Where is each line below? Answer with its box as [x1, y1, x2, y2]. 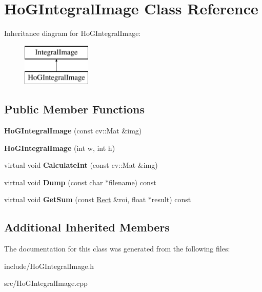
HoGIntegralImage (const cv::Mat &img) [4, 125, 142, 136]
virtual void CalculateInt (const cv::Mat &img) [4, 160, 158, 170]
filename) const [109, 177, 156, 187]
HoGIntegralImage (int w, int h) [4, 142, 115, 153]
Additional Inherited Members [4, 219, 170, 235]
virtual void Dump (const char [4, 177, 103, 187]
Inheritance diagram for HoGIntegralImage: [4, 28, 141, 38]
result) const [151, 194, 191, 205]
